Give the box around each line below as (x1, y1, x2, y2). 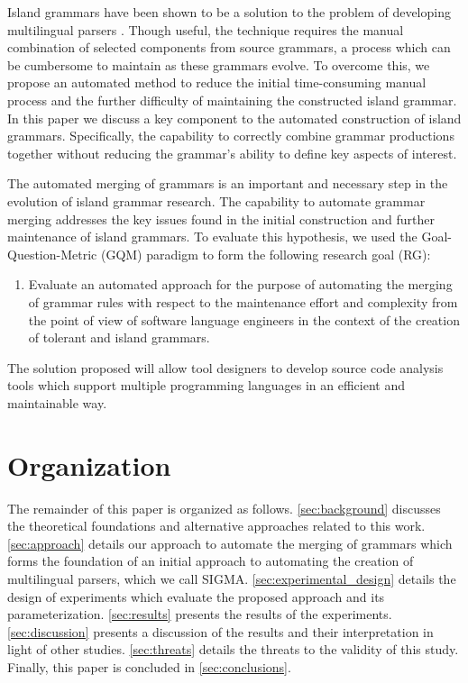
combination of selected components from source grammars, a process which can (7, 38, 451, 57)
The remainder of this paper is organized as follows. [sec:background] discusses (7, 498, 441, 517)
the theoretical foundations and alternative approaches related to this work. (7, 516, 426, 535)
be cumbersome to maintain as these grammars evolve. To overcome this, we (7, 55, 430, 74)
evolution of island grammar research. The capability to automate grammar (7, 191, 426, 210)
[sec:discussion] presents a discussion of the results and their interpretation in (7, 622, 434, 641)
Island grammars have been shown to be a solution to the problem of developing (7, 3, 451, 21)
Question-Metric (7, 244, 97, 263)
